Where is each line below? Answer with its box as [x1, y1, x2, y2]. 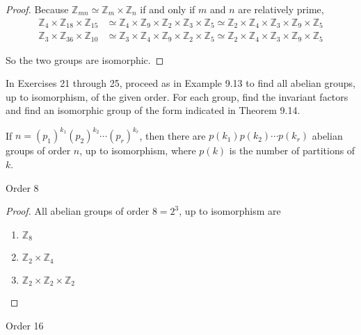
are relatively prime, [238, 2, 324, 16]
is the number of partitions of [229, 143, 355, 158]
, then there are [139, 128, 206, 142]
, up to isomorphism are [179, 204, 281, 218]
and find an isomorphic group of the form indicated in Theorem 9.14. [6, 103, 300, 117]
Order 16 [6, 318, 44, 332]
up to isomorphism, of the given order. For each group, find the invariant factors [6, 89, 348, 104]
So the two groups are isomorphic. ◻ [6, 52, 164, 67]
